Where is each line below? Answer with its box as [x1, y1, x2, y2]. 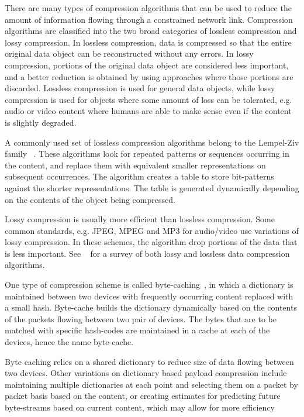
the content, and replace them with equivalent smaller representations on [5, 158, 266, 171]
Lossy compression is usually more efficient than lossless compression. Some [5, 213, 275, 225]
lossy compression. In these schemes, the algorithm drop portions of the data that [5, 236, 298, 248]
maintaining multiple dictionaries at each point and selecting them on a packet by [5, 378, 298, 390]
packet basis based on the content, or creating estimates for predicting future [5, 390, 281, 402]
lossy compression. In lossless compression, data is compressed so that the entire [5, 36, 292, 48]
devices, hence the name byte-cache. [5, 336, 134, 348]
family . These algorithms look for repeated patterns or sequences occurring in [5, 147, 289, 160]
